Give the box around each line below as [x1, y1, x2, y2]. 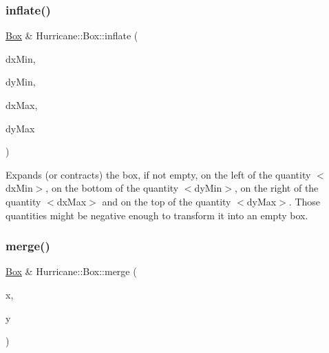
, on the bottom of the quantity [45, 181, 179, 195]
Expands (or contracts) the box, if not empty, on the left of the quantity [6, 167, 311, 181]
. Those [288, 194, 321, 208]
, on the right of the [234, 181, 319, 195]
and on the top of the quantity [102, 194, 231, 208]
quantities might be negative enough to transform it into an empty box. [6, 208, 308, 222]
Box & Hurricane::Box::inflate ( [6, 28, 138, 43]
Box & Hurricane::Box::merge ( [6, 264, 137, 279]
